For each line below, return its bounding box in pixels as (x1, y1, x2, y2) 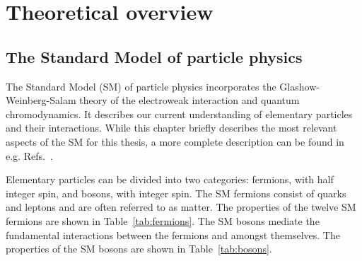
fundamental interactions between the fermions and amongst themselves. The (6, 227, 340, 242)
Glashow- (279, 79, 320, 93)
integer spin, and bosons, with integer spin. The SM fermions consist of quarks (6, 185, 346, 200)
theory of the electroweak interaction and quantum (79, 93, 300, 108)
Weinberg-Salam (6, 93, 76, 108)
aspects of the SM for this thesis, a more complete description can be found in (6, 134, 344, 149)
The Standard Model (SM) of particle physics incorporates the (6, 79, 276, 93)
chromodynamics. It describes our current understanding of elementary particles (6, 106, 353, 121)
